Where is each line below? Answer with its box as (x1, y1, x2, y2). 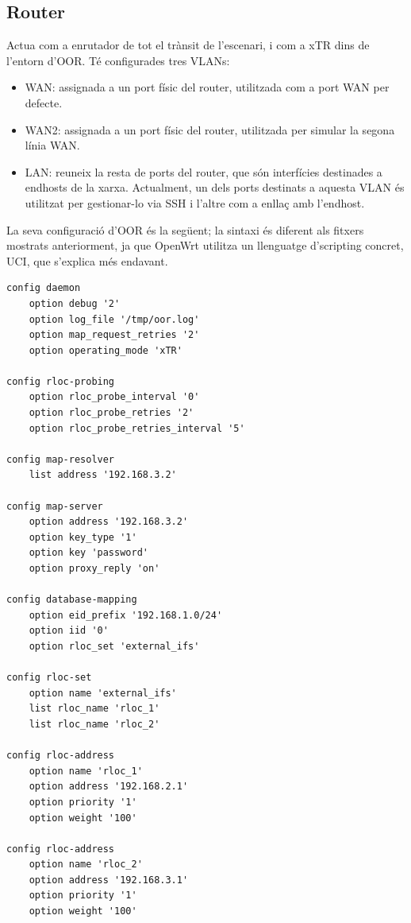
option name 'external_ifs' (29, 687, 177, 699)
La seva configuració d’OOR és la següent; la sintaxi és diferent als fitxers (6, 221, 364, 238)
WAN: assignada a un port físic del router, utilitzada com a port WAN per (25, 79, 390, 95)
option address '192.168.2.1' (29, 781, 189, 793)
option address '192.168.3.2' (29, 516, 189, 528)
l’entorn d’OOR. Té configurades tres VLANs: (6, 52, 230, 68)
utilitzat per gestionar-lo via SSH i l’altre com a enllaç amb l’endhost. (25, 194, 365, 211)
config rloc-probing (6, 375, 115, 387)
